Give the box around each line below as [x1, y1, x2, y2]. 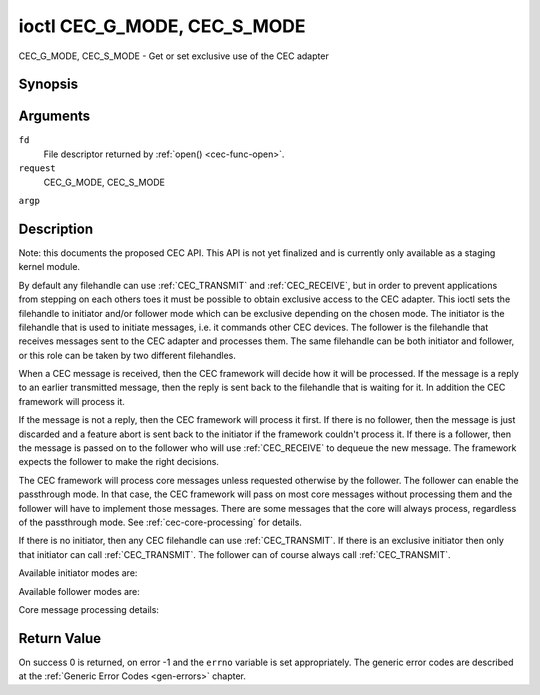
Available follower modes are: [18, 585, 140, 597]
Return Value [18, 630, 102, 647]
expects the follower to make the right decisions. [18, 456, 220, 468]
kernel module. [18, 261, 80, 273]
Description [18, 220, 94, 237]
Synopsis [18, 76, 79, 93]
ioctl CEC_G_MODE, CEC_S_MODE [18, 15, 306, 37]
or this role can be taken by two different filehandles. [18, 349, 237, 361]
